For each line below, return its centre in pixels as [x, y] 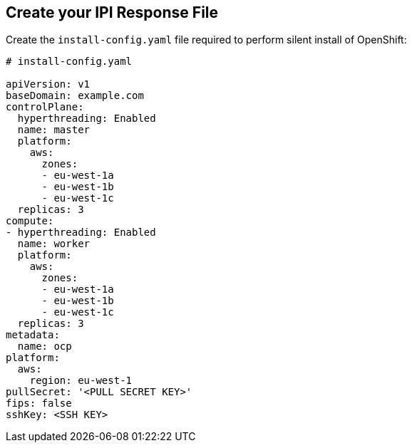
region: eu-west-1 [81, 381]
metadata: [33, 335]
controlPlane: [45, 107]
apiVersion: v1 [48, 84]
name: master [54, 130]
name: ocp [45, 347]
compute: [30, 221]
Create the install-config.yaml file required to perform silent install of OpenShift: [206, 40]
